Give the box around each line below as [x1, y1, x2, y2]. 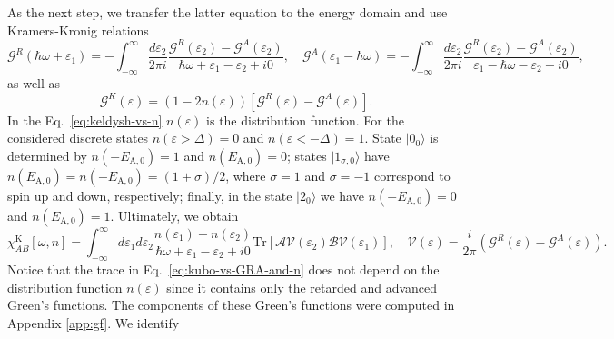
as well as [7, 73, 61, 92]
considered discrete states [7, 128, 149, 147]
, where [225, 165, 266, 184]
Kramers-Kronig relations [7, 20, 149, 39]
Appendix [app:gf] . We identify [7, 313, 180, 332]
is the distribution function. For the [206, 110, 404, 129]
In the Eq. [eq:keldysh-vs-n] [7, 110, 163, 129]
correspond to [373, 165, 451, 184]
